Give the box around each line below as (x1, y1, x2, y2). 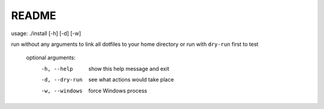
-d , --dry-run (41, 76, 83, 83)
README (11, 9, 56, 22)
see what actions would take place (88, 76, 174, 83)
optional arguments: (26, 54, 76, 61)
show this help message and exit (88, 65, 169, 72)
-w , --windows (41, 87, 83, 94)
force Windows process (88, 87, 148, 94)
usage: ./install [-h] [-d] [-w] (11, 30, 81, 37)
